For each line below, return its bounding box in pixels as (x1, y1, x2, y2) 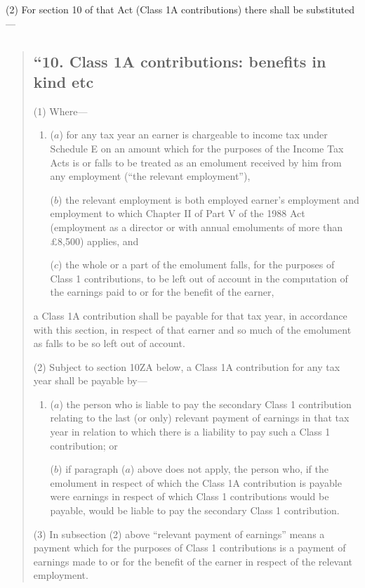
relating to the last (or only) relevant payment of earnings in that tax (50, 410, 350, 425)
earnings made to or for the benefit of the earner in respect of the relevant (33, 554, 353, 568)
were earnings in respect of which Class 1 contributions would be (50, 489, 329, 504)
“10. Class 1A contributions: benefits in (33, 50, 326, 72)
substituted (306, 2, 355, 16)
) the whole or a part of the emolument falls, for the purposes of (58, 257, 335, 272)
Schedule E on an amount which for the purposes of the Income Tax (50, 141, 344, 155)
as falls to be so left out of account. (33, 336, 185, 351)
